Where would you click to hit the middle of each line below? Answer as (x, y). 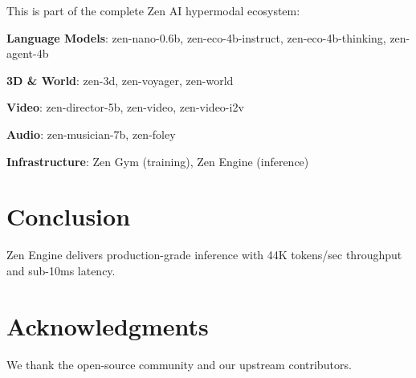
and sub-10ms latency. (61, 270)
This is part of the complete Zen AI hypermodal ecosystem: (153, 10)
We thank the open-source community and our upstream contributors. (179, 364)
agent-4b (28, 53)
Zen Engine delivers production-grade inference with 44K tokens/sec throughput (204, 255)
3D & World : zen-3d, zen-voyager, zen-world (120, 80)
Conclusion (69, 216)
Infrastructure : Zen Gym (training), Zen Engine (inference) (158, 161)
